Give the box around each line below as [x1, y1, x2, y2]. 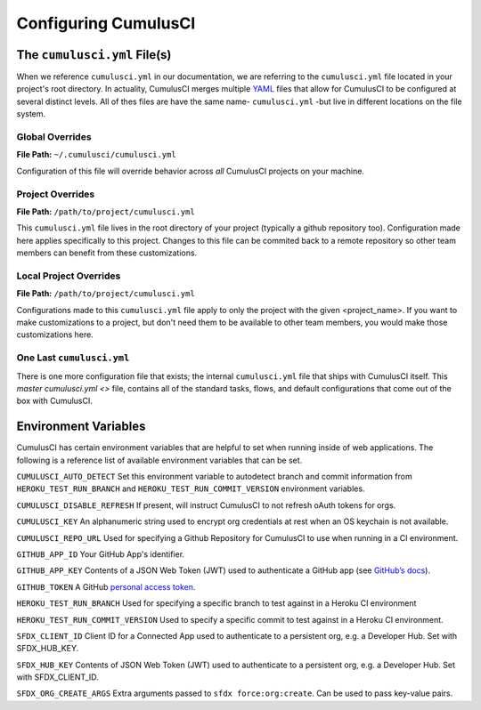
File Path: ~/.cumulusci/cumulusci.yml [16, 149, 177, 160]
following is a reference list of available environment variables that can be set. [16, 455, 303, 465]
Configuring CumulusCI [16, 13, 196, 33]
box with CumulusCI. [16, 396, 94, 407]
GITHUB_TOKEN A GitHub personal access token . [16, 581, 196, 592]
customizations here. [16, 329, 94, 340]
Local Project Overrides [16, 270, 121, 282]
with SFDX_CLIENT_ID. [16, 672, 100, 682]
